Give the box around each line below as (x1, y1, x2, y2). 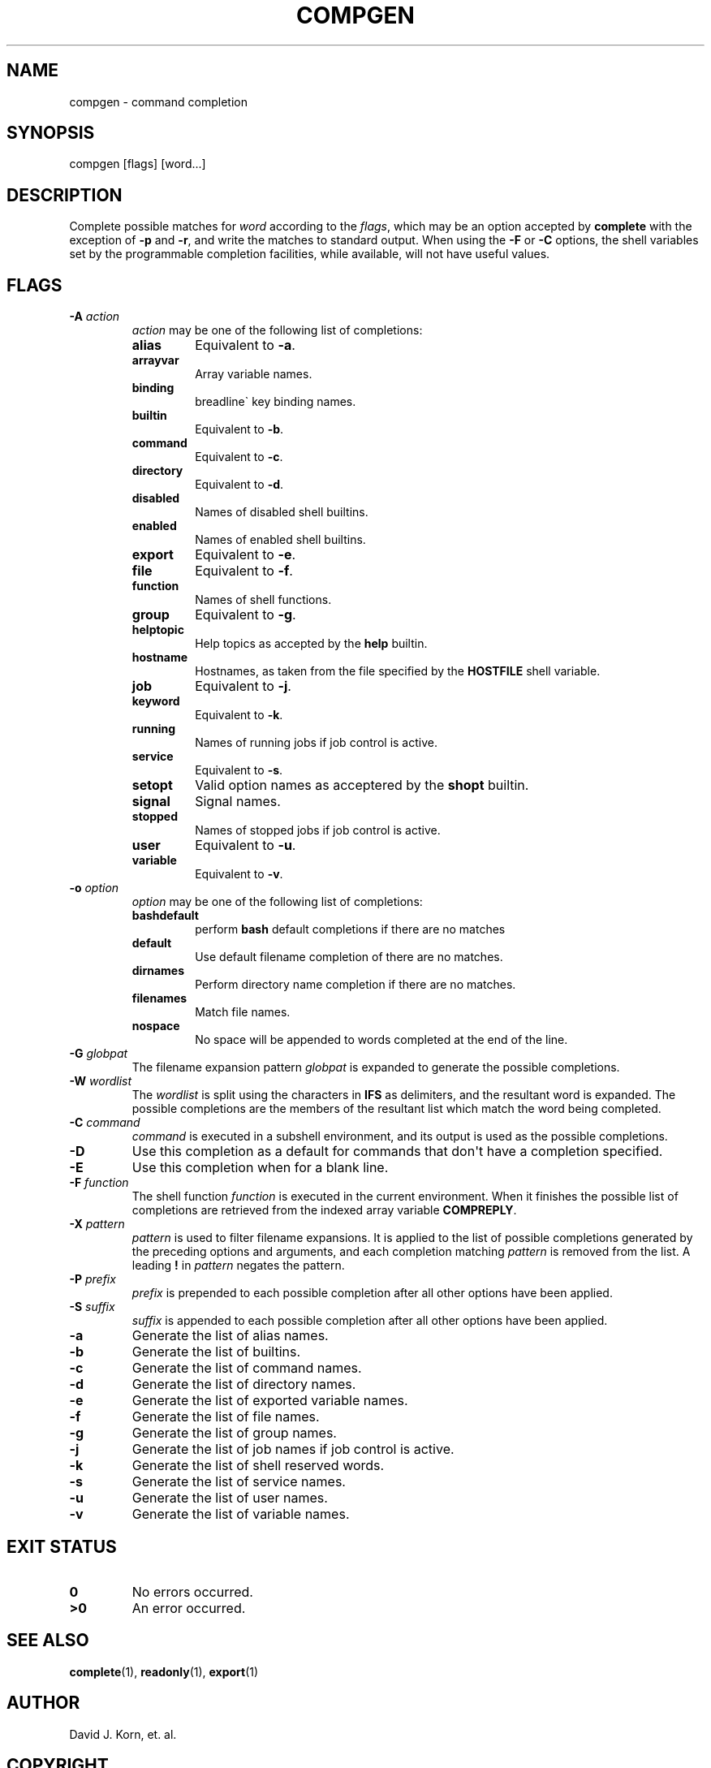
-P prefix (69, 1272, 116, 1287)
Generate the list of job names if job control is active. (131, 1441, 455, 1458)
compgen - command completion (69, 94, 248, 109)
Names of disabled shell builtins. (195, 505, 368, 520)
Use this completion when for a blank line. (131, 1159, 389, 1176)
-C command (69, 1115, 140, 1130)
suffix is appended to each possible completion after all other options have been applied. (131, 1313, 608, 1328)
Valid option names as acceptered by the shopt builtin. (195, 777, 529, 794)
